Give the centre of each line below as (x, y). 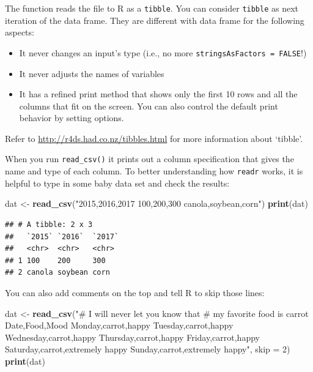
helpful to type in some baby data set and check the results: (117, 183)
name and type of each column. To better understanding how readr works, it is (154, 171)
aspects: (20, 32)
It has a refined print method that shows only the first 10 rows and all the (158, 94)
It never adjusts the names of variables (92, 73)
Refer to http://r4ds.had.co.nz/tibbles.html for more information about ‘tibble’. (154, 138)
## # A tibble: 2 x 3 (49, 224)
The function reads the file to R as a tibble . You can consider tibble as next (152, 8)
